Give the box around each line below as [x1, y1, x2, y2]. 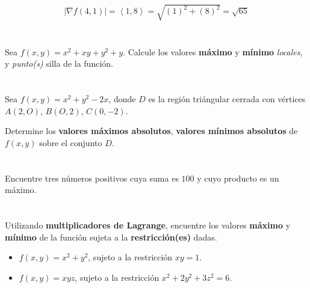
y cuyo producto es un [197, 171, 279, 184]
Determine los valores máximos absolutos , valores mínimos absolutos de [5, 124, 298, 137]
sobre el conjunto [39, 136, 102, 149]
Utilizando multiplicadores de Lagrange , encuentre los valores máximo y [5, 219, 291, 231]
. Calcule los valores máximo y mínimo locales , [123, 45, 303, 58]
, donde [108, 93, 136, 105]
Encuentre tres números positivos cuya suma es [5, 171, 179, 184]
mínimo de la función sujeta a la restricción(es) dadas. [5, 230, 217, 243]
